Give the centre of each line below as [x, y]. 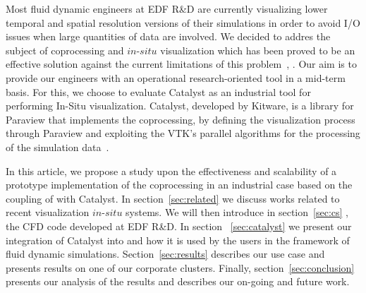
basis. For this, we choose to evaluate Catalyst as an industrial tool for [158, 91]
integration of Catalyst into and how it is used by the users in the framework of [178, 240]
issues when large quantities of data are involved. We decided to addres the [168, 36]
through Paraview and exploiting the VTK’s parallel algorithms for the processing [183, 133]
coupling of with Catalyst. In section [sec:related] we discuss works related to [173, 198]
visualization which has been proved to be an [258, 50]
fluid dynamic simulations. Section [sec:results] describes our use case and [165, 254]
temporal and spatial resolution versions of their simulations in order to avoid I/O [183, 22]
